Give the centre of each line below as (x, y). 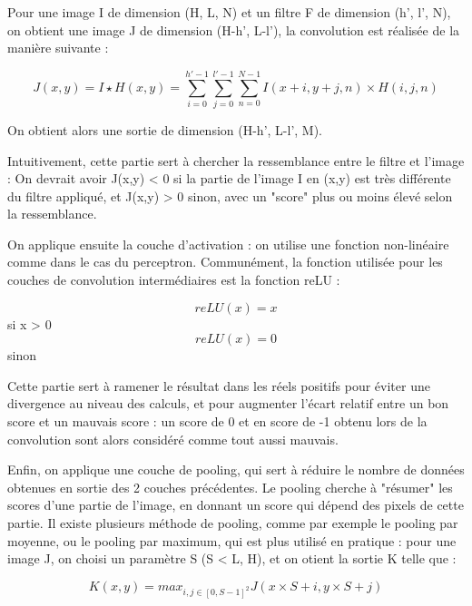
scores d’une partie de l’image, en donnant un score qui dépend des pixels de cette (236, 505)
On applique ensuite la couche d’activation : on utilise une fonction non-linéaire (228, 244)
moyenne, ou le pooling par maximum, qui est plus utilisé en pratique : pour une (232, 540)
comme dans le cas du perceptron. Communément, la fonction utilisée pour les (225, 262)
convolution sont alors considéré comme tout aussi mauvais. (173, 439)
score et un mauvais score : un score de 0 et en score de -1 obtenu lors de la (217, 421)
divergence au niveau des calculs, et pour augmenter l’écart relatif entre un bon (228, 403)
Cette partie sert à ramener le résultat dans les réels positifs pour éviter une (219, 385)
